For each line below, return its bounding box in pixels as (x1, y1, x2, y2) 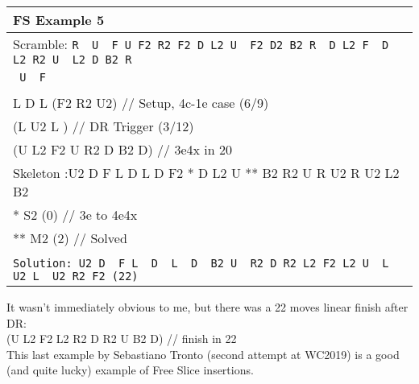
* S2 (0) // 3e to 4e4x (13, 205, 138, 224)
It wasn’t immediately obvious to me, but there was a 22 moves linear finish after (6, 299, 409, 315)
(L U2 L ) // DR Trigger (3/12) (13, 117, 194, 135)
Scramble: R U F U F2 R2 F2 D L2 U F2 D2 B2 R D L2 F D (13, 35, 389, 53)
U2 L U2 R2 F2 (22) (13, 270, 139, 283)
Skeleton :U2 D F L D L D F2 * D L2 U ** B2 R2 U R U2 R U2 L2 (13, 163, 400, 182)
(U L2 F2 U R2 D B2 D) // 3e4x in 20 (13, 140, 232, 159)
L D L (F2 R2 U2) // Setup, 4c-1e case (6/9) (13, 93, 269, 112)
